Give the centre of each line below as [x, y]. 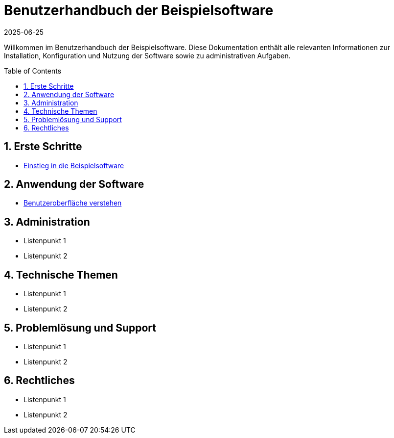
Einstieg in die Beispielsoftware [74, 165]
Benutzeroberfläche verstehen [73, 203]
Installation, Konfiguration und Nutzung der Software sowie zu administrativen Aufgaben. [147, 55]
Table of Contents [33, 71]
